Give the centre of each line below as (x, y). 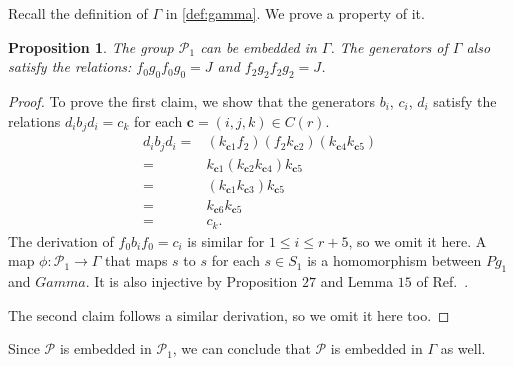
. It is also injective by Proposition (191, 280)
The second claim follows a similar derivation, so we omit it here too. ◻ (229, 314)
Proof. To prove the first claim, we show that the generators (192, 100)
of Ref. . (442, 280)
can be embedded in (258, 46)
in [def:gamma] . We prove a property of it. (295, 13)
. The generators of (389, 46)
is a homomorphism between (394, 260)
